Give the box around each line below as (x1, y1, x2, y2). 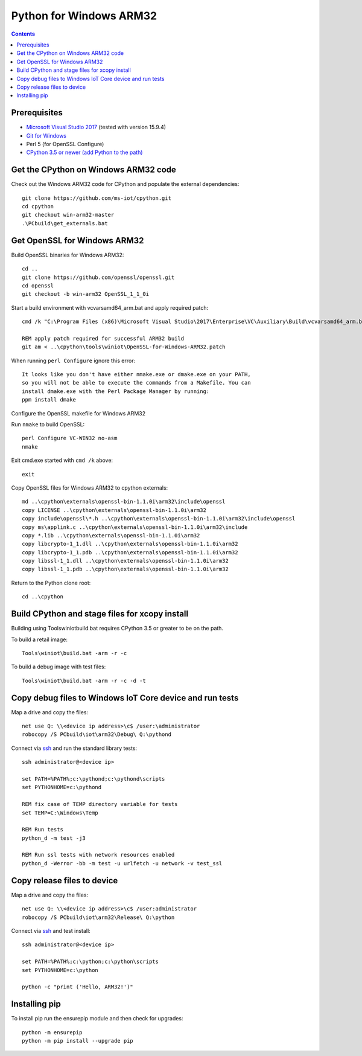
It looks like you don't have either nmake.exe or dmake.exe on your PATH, (22, 371, 251, 378)
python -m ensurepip (22, 1029, 83, 1035)
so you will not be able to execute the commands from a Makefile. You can (22, 379, 251, 386)
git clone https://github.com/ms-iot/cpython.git (22, 194, 172, 202)
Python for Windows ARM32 (11, 9, 157, 22)
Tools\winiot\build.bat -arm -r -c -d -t (22, 677, 146, 684)
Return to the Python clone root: (11, 579, 91, 586)
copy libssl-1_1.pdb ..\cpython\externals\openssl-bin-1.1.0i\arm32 (22, 566, 229, 573)
